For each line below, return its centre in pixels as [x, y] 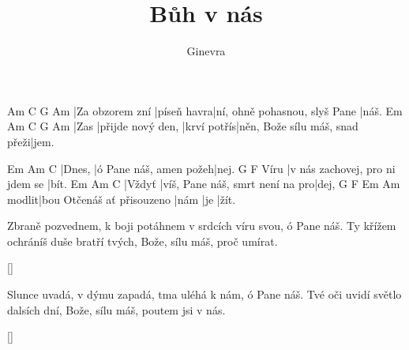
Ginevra [206, 51]
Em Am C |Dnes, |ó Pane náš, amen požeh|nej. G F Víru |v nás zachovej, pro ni [201, 168]
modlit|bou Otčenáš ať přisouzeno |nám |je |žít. [122, 199]
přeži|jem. [31, 141]
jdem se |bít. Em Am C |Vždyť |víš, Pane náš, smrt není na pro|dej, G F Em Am [204, 184]
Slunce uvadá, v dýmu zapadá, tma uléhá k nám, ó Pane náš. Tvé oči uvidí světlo [204, 294]
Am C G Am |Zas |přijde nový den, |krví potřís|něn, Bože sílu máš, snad [183, 126]
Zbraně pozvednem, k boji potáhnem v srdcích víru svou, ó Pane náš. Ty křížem [202, 226]
